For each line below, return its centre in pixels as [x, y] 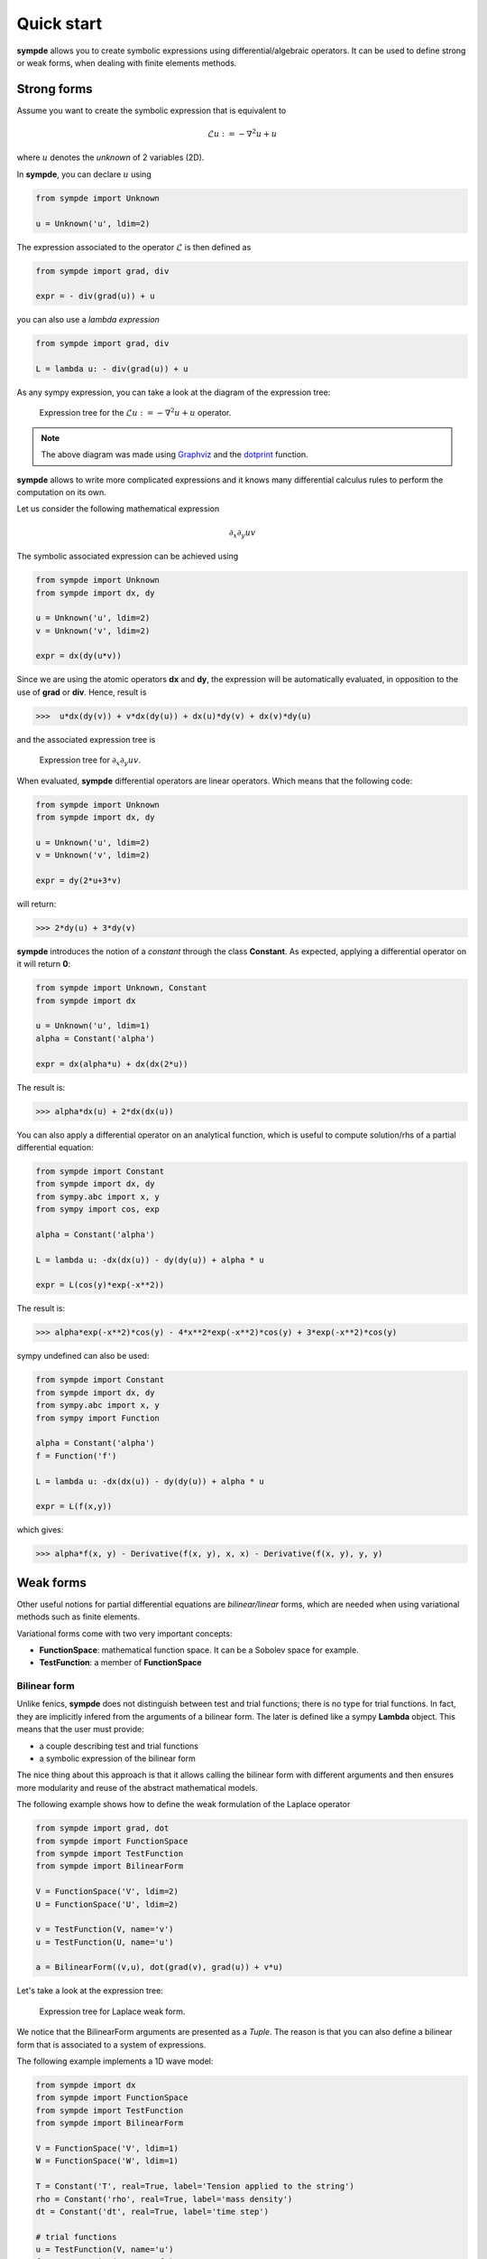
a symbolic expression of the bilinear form [117, 1758]
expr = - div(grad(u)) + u [95, 296]
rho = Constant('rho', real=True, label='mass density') [164, 2199]
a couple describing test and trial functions [119, 1746]
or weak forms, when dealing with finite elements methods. [127, 62]
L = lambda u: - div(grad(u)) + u [112, 369]
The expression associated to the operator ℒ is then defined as [134, 247]
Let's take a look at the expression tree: [90, 1991]
